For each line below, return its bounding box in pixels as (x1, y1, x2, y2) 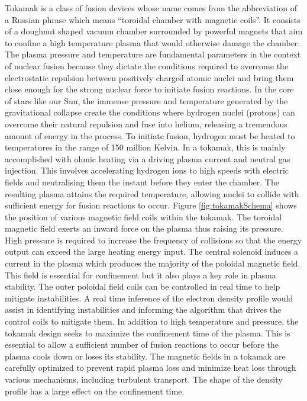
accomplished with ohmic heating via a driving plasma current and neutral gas (5, 152, 290, 165)
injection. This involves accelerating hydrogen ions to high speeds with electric (5, 164, 289, 177)
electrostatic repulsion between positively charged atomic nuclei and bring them (5, 71, 294, 84)
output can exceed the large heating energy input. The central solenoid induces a (5, 245, 299, 258)
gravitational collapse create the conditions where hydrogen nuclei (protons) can (5, 106, 295, 118)
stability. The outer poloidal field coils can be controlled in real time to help (5, 280, 280, 293)
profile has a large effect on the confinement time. (5, 384, 185, 397)
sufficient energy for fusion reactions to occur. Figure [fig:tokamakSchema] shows (5, 199, 297, 211)
